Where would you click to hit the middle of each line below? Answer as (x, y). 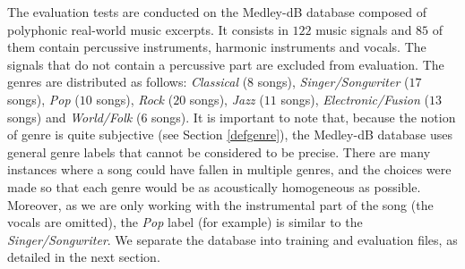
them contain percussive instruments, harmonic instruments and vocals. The (217, 47)
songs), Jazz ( (227, 99)
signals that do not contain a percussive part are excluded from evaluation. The (226, 64)
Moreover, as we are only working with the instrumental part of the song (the (220, 204)
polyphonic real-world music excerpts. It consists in (148, 29)
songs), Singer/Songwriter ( (333, 82)
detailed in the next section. (84, 257)
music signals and (364, 29)
